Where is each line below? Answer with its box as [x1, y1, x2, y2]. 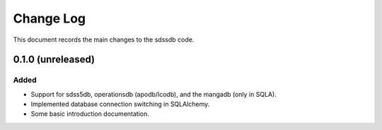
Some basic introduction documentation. [30, 110, 150, 118]
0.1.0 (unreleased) [13, 54, 95, 66]
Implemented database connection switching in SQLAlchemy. [30, 100, 210, 109]
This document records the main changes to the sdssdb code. [13, 35, 195, 44]
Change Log [13, 11, 86, 26]
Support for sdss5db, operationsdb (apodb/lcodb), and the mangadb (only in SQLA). [30, 90, 277, 98]
